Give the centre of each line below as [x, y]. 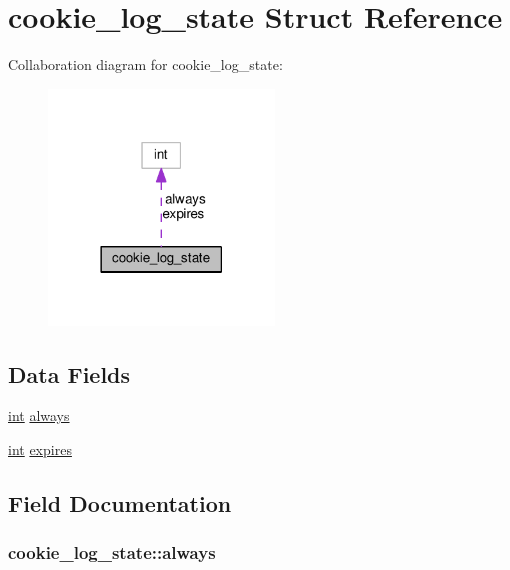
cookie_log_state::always [112, 552]
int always [39, 415]
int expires [40, 448]
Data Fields [69, 373]
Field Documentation [120, 502]
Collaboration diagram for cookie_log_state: [145, 64]
